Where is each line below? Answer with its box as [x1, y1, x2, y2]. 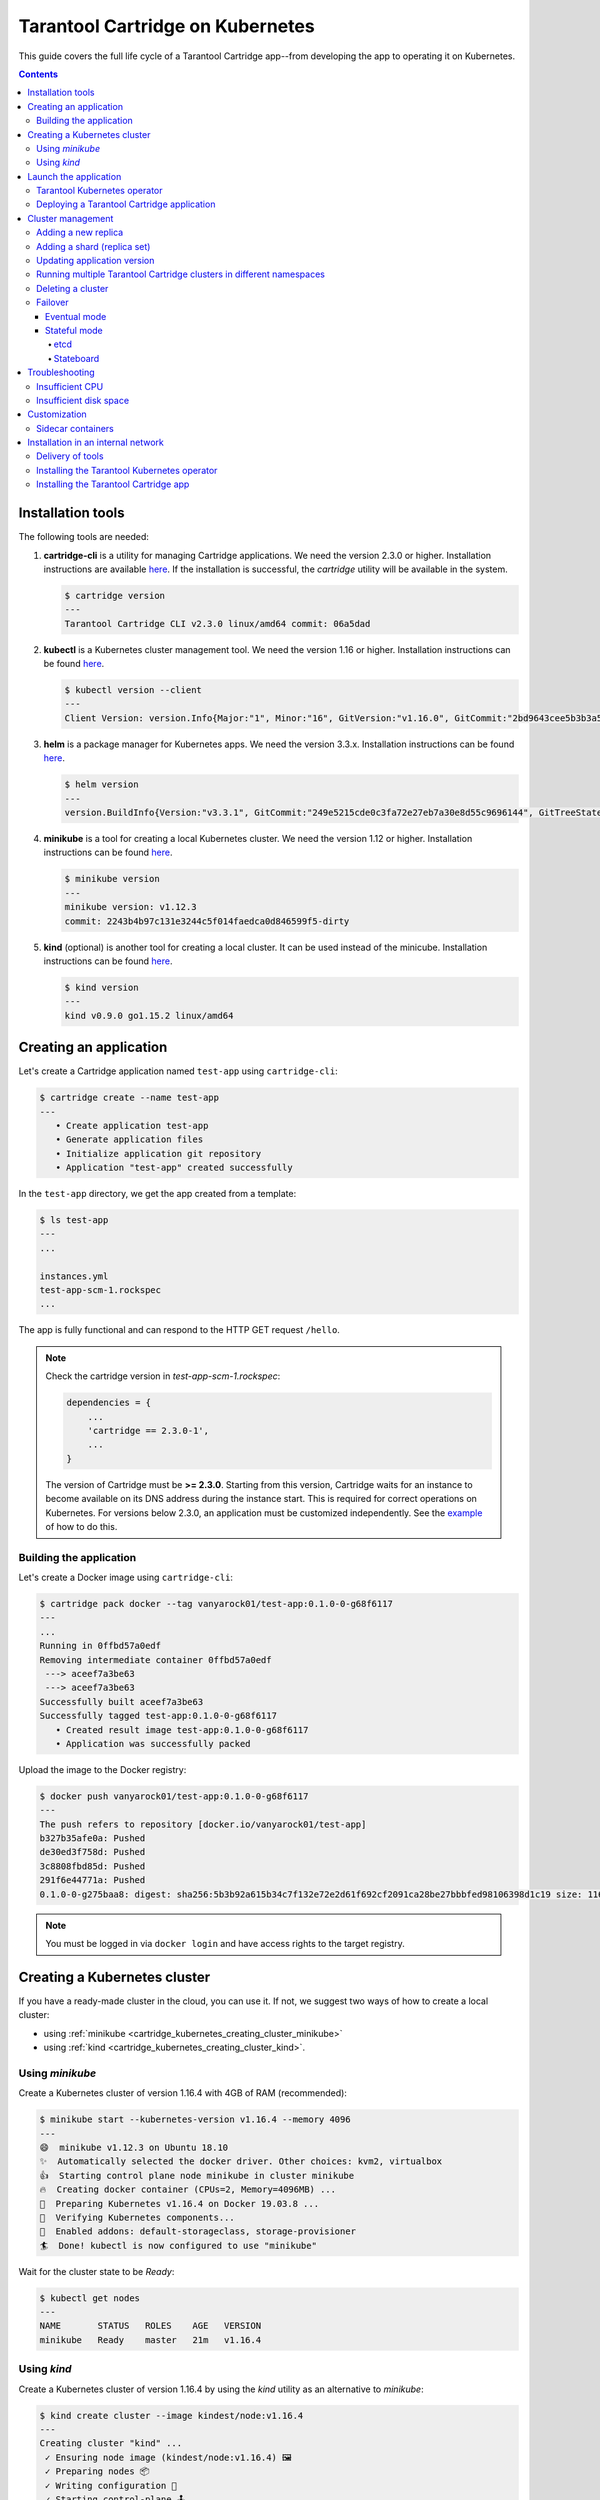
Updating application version [36, 255, 155, 267]
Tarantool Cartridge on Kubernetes [18, 15, 315, 37]
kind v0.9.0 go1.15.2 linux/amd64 [64, 1010, 234, 1021]
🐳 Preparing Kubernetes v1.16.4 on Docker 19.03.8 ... [39, 2198, 320, 2209]
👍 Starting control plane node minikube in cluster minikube [39, 2170, 355, 2181]
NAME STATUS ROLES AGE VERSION [39, 2320, 262, 2332]
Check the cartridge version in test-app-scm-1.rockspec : [45, 1370, 281, 1382]
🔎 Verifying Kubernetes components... [39, 2211, 235, 2223]
